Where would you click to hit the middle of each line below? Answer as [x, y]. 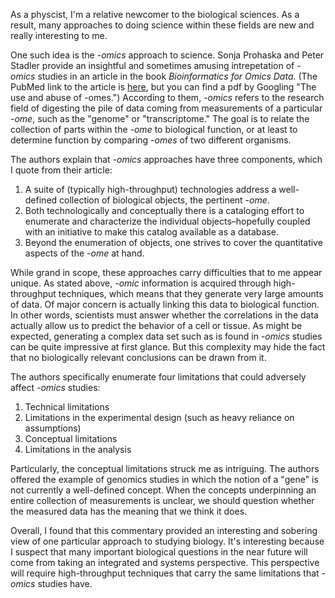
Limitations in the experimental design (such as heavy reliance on [159, 417]
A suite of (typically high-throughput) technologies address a [150, 189]
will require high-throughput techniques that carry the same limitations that [165, 573]
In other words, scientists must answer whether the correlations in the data [164, 315]
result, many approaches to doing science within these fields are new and [162, 25]
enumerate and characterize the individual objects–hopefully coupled [167, 221]
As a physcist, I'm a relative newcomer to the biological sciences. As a [155, 14]
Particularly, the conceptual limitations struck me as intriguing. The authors [165, 468]
